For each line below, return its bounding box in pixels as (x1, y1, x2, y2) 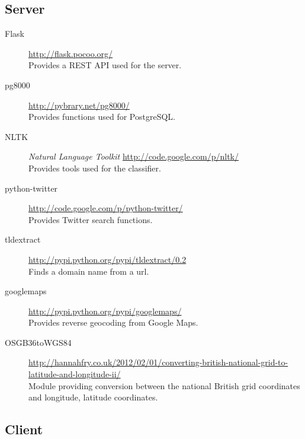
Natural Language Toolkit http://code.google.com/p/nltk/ (28, 150, 239, 163)
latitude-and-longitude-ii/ (28, 368, 121, 380)
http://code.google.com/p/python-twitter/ (28, 202, 183, 214)
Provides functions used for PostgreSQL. (28, 110, 175, 123)
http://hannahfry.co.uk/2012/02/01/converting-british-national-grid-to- (28, 356, 288, 368)
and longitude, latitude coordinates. (28, 391, 158, 403)
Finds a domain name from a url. (28, 265, 149, 277)
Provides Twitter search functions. (28, 213, 153, 225)
